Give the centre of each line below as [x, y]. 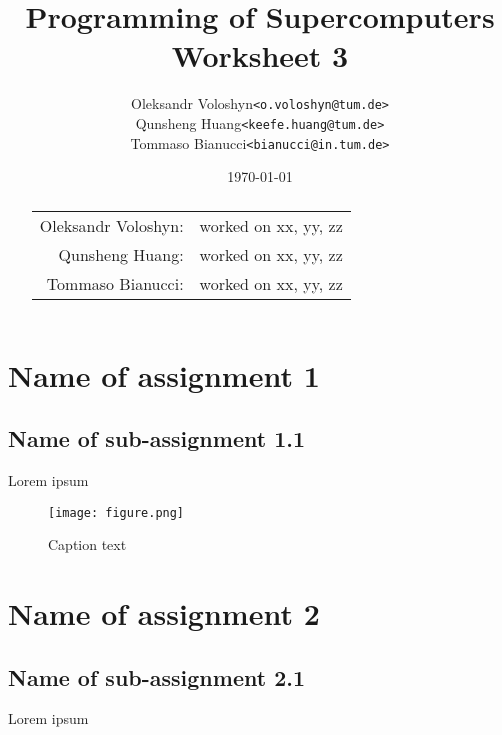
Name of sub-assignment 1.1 [156, 438]
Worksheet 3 [260, 55]
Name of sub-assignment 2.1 [156, 676]
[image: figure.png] [116, 512]
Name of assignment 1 [164, 374]
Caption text [87, 544]
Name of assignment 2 [164, 613]
